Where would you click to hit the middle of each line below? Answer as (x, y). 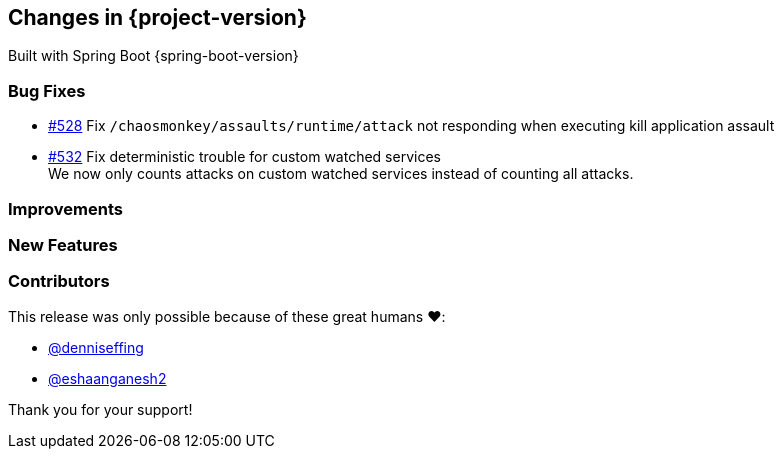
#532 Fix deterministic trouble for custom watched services (244, 157)
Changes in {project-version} (157, 17)
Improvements (65, 208)
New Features (63, 244)
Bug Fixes (47, 90)
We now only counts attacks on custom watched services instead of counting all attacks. (341, 174)
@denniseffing (96, 347)
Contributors (59, 281)
